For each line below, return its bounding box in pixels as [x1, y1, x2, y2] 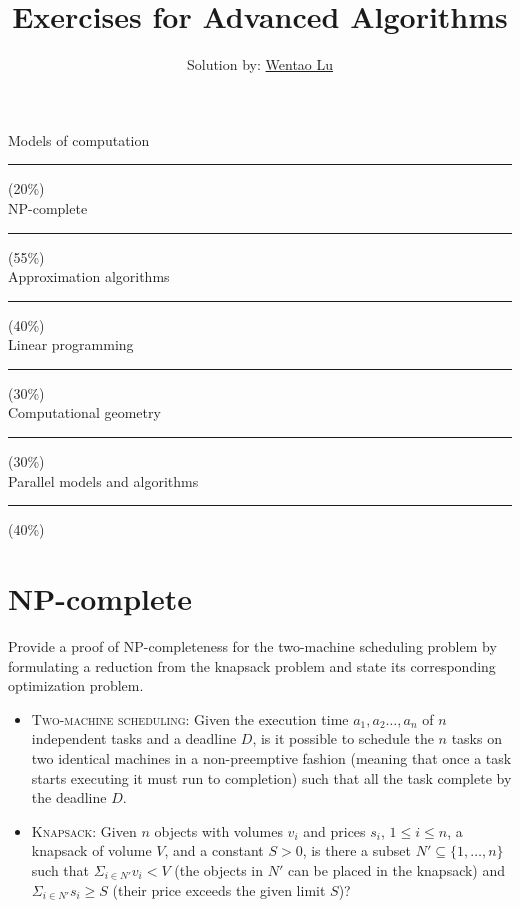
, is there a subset [302, 840, 412, 861]
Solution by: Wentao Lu [186, 54, 334, 75]
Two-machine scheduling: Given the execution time [31, 708, 349, 729]
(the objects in [174, 859, 264, 880]
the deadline [31, 787, 107, 808]
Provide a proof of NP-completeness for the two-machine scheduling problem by [8, 635, 497, 656]
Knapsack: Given [31, 820, 137, 841]
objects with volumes [154, 820, 283, 841]
